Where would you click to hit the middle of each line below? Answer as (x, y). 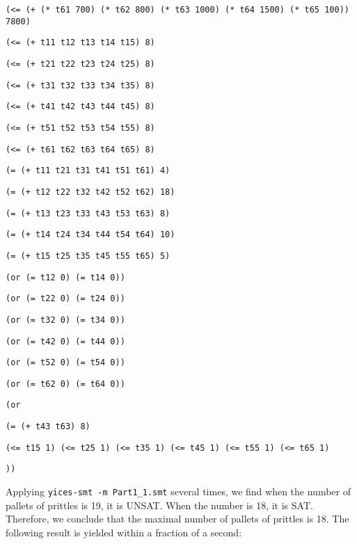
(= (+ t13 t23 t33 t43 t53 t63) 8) (88, 213)
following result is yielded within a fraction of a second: (124, 532)
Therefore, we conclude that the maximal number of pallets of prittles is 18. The (177, 519)
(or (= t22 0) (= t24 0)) (65, 299)
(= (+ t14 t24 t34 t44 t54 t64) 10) (90, 235)
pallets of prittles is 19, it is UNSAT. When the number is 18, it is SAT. (159, 505)
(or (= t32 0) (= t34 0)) (65, 320)
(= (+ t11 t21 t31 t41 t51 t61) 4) (88, 171)
